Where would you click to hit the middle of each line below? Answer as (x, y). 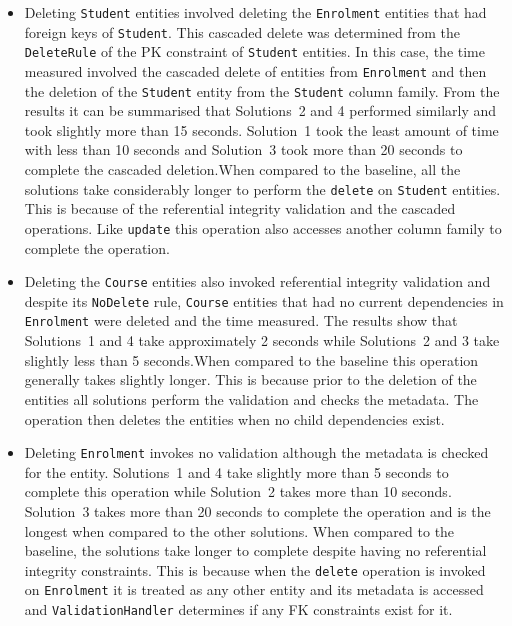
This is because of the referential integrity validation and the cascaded (240, 208)
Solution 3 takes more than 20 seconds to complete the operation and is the (257, 510)
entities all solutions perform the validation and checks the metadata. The (251, 398)
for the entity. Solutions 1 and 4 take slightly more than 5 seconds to (236, 471)
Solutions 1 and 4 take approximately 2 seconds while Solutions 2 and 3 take (262, 340)
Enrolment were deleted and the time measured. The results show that (241, 320)
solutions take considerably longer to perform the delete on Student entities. (262, 188)
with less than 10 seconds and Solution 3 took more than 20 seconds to (243, 149)
